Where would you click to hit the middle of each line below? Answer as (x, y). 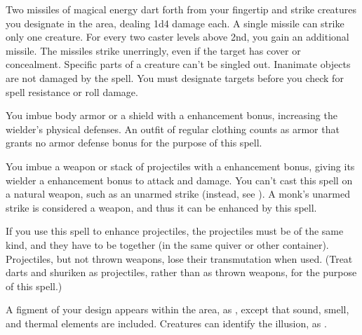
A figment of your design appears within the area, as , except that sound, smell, (177, 309)
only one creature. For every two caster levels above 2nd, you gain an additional (177, 37)
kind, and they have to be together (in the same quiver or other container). (167, 244)
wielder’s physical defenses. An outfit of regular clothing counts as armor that (173, 129)
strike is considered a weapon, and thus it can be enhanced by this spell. (161, 207)
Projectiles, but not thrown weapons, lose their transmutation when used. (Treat (179, 258)
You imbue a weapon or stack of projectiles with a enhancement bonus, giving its (180, 166)
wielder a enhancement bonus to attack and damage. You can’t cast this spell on (179, 180)
